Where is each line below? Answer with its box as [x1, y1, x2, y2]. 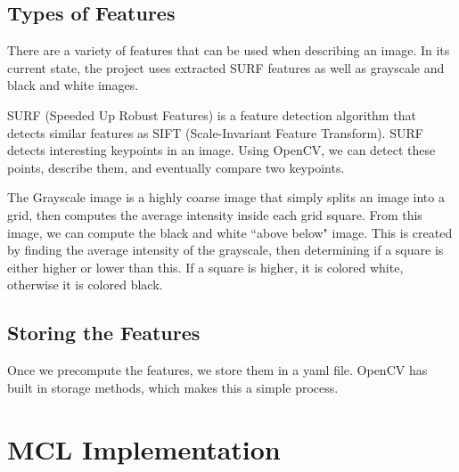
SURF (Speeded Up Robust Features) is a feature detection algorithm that [7, 105, 416, 124]
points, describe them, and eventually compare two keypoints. [7, 158, 345, 176]
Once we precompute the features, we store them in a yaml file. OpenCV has [7, 361, 428, 379]
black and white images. [7, 76, 139, 94]
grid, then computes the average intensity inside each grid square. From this [7, 205, 422, 224]
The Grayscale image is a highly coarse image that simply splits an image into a [7, 188, 445, 207]
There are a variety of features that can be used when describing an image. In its [7, 41, 450, 60]
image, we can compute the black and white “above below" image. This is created [7, 223, 453, 241]
